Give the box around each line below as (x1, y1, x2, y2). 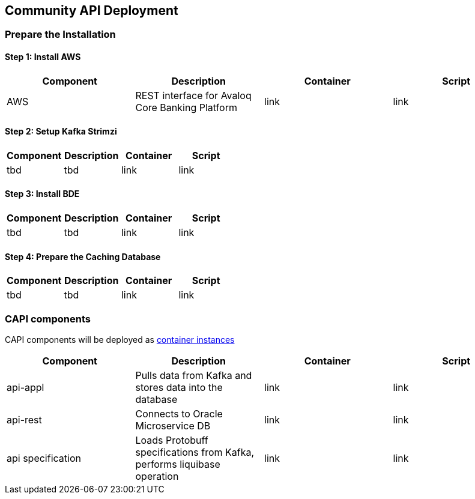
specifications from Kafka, (135, 446, 255, 459)
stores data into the (135, 381, 223, 394)
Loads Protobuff (135, 434, 208, 447)
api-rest (7, 414, 42, 426)
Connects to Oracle (135, 408, 223, 420)
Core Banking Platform (135, 101, 237, 113)
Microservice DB (135, 420, 211, 432)
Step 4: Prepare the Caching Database (5, 251, 161, 262)
